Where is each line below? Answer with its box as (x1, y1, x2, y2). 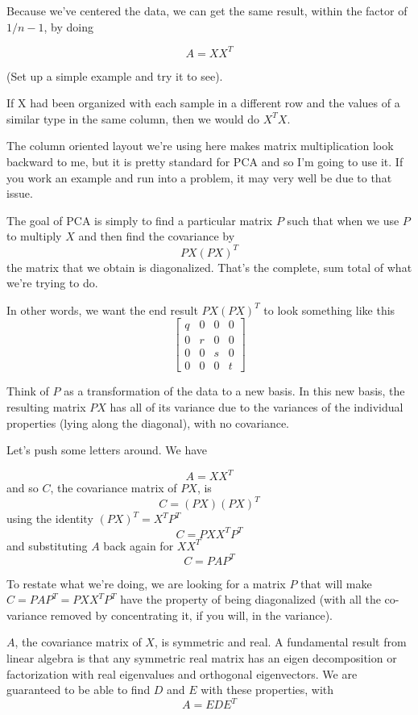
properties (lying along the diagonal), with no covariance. (6, 414, 290, 431)
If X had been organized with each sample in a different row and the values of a (6, 94, 400, 111)
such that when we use (287, 211, 399, 228)
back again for (103, 537, 174, 554)
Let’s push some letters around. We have (6, 441, 208, 458)
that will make (300, 575, 372, 592)
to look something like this (263, 301, 395, 318)
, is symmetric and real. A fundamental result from (154, 633, 407, 650)
